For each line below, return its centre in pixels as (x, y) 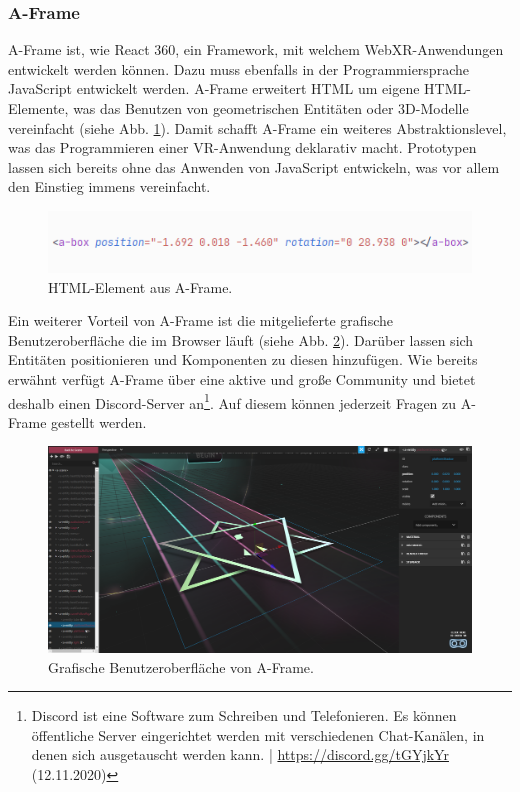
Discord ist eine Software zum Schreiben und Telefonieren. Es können (244, 715)
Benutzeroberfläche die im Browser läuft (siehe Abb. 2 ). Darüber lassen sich (241, 339)
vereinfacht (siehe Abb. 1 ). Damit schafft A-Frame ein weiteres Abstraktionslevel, (257, 127)
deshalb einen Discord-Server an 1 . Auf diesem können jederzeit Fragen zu (232, 401)
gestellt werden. (99, 421)
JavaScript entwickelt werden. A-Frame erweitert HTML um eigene (214, 88)
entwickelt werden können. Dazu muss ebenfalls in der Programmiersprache (238, 68)
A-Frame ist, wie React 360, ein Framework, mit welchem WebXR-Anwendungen (256, 49)
